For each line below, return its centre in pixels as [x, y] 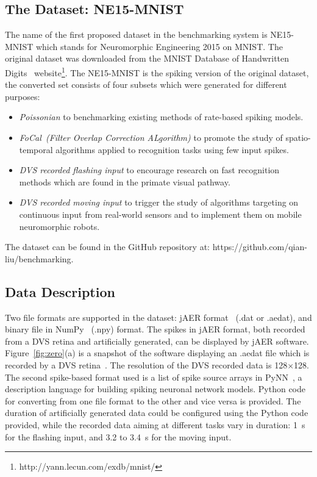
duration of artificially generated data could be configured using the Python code [157, 413]
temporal [36, 149]
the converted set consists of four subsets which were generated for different [146, 84]
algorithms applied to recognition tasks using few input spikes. [172, 149]
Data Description [60, 291]
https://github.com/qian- [260, 247]
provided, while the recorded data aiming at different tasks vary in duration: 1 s [155, 424]
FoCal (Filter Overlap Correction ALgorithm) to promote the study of [151, 138]
